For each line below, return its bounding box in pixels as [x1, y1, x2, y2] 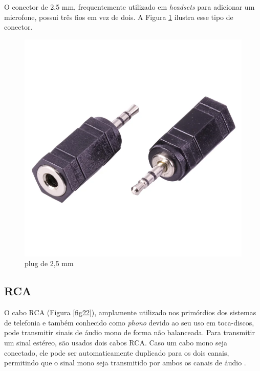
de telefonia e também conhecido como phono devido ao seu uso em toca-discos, [4, 317, 254, 328]
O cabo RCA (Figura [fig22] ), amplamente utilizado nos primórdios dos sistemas [4, 307, 256, 318]
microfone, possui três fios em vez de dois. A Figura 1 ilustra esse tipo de [4, 11, 233, 22]
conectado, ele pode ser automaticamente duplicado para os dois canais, [4, 347, 229, 358]
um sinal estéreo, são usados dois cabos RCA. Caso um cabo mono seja [4, 337, 228, 347]
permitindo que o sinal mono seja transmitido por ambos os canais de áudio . [4, 357, 246, 368]
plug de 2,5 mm [25, 258, 74, 269]
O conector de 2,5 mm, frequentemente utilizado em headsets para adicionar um [4, 2, 255, 12]
